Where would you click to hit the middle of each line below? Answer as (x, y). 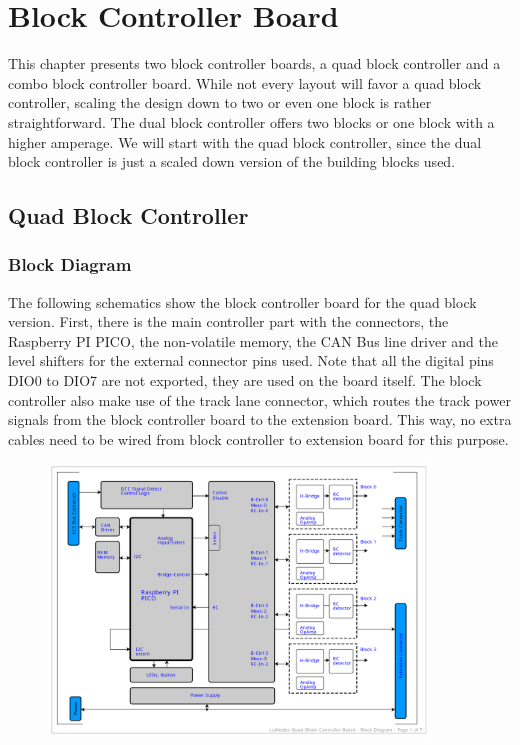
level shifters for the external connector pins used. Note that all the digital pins (251, 360)
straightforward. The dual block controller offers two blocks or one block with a (251, 121)
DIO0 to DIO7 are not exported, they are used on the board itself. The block (245, 380)
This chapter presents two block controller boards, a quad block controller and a (254, 63)
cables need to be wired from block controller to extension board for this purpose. (258, 438)
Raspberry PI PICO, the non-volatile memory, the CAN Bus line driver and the (253, 340)
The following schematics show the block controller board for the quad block (242, 301)
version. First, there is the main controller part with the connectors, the (228, 321)
